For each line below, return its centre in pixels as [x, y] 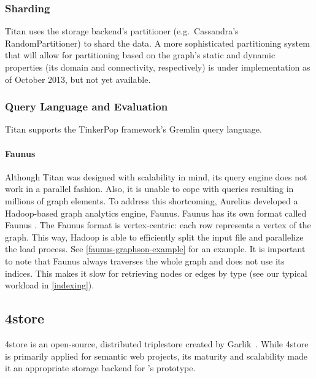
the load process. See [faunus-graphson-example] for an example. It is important [155, 249]
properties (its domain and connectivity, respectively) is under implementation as [158, 67]
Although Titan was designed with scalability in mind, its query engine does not [156, 176]
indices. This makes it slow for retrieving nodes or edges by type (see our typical [156, 273]
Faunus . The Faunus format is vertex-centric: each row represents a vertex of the [158, 225]
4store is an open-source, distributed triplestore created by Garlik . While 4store [157, 343]
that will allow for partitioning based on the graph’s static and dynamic [140, 55]
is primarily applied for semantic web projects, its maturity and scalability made [156, 356]
